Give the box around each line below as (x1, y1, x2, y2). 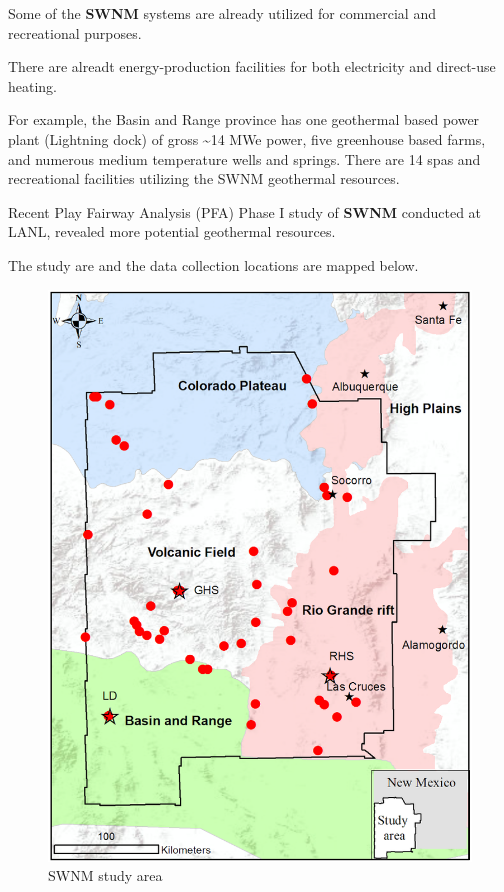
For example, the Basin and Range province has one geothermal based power (8, 109, 480, 130)
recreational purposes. (8, 22, 142, 43)
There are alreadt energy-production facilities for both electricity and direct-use (8, 56, 496, 77)
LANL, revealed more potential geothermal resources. (8, 221, 336, 242)
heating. (8, 75, 58, 96)
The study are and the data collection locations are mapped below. (8, 254, 419, 275)
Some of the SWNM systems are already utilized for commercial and (8, 3, 436, 23)
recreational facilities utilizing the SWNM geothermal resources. (8, 168, 400, 189)
